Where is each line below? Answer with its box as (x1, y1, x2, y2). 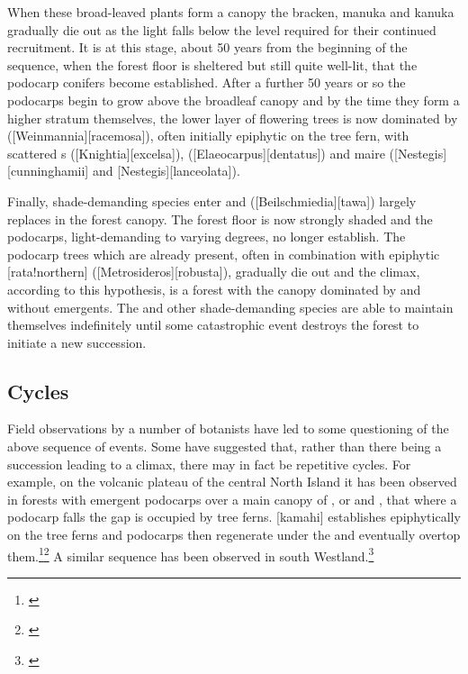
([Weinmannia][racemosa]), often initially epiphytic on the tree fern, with (7, 126, 409, 145)
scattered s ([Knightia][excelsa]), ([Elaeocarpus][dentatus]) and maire (7, 143, 385, 162)
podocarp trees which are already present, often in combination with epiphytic (7, 244, 440, 263)
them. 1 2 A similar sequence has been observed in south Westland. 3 (7, 543, 374, 565)
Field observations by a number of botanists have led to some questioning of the (7, 419, 449, 438)
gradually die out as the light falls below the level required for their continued (7, 20, 436, 39)
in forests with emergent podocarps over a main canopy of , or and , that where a (7, 489, 457, 508)
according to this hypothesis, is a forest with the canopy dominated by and (7, 279, 421, 298)
